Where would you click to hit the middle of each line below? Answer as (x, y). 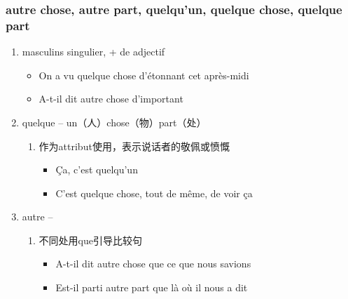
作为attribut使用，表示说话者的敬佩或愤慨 (134, 146)
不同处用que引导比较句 (90, 240)
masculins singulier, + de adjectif (93, 52)
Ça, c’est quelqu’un (97, 170)
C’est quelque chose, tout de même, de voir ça (154, 193)
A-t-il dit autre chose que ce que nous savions (153, 264)
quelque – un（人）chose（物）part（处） (114, 122)
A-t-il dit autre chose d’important (111, 99)
